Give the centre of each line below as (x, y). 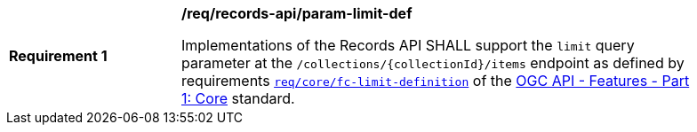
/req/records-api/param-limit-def (297, 13)
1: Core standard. (238, 98)
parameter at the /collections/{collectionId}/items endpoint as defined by (433, 63)
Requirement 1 (58, 56)
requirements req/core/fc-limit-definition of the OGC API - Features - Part (436, 81)
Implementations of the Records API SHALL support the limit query (408, 45)
